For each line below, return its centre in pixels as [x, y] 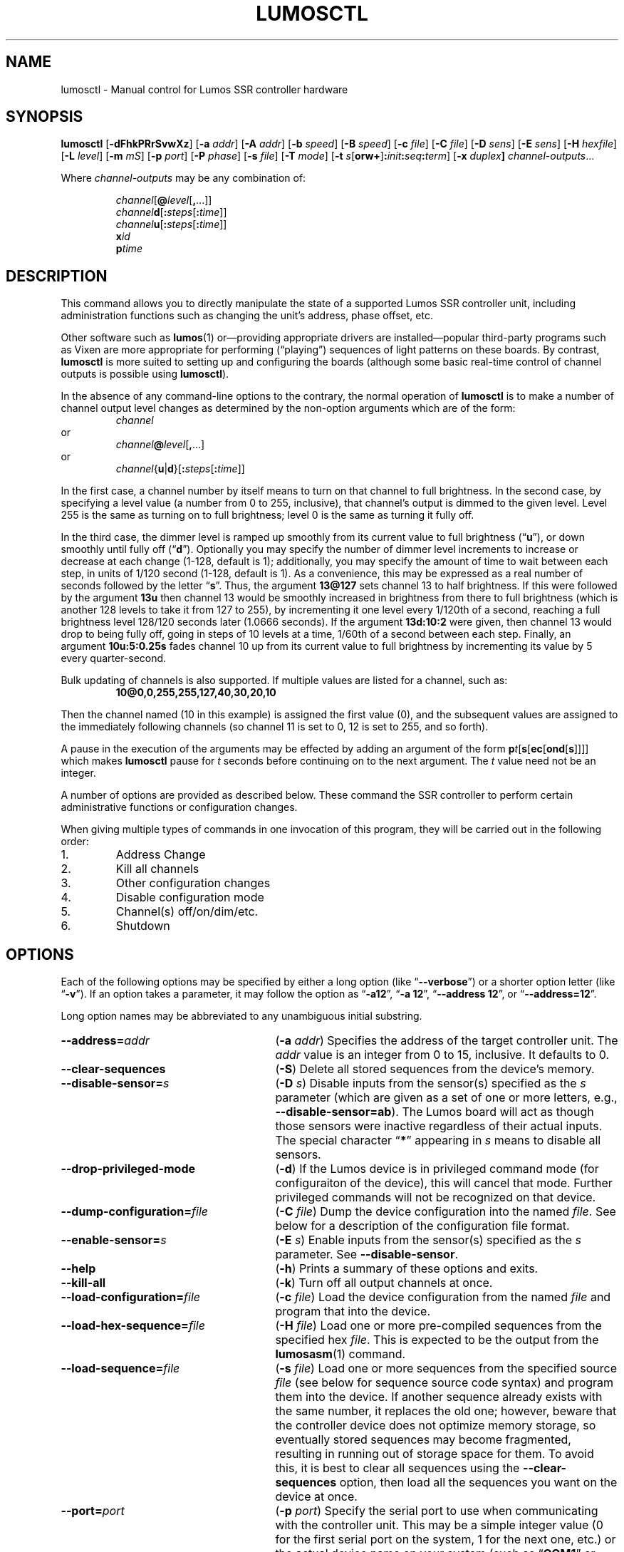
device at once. [316, 1497]
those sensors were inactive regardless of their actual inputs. [439, 1126]
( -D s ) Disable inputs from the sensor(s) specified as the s [431, 1083]
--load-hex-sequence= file [133, 1326]
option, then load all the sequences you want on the [478, 1483]
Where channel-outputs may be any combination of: [183, 178]
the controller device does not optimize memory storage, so [436, 1426]
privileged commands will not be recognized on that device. [436, 1197]
